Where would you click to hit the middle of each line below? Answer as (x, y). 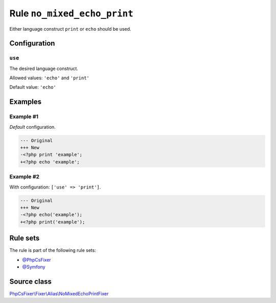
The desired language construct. (44, 68)
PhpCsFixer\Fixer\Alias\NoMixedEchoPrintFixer (59, 293)
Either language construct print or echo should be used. (70, 29)
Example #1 (24, 116)
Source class (31, 281)
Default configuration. (32, 127)
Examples (26, 102)
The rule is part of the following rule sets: (53, 250)
